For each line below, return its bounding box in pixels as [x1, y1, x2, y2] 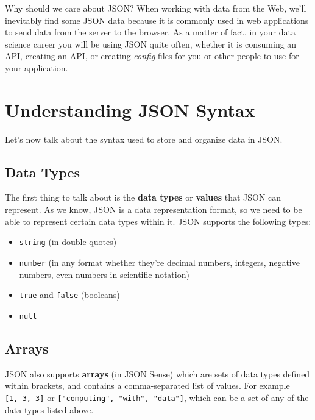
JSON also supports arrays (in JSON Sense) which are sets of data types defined [5, 367, 310, 380]
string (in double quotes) [19, 235, 117, 248]
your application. [5, 61, 68, 74]
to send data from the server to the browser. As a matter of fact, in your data [5, 26, 296, 38]
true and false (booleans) [19, 288, 120, 301]
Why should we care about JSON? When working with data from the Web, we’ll [5, 2, 306, 14]
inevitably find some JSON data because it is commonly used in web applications [5, 13, 309, 26]
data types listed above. [5, 403, 94, 416]
